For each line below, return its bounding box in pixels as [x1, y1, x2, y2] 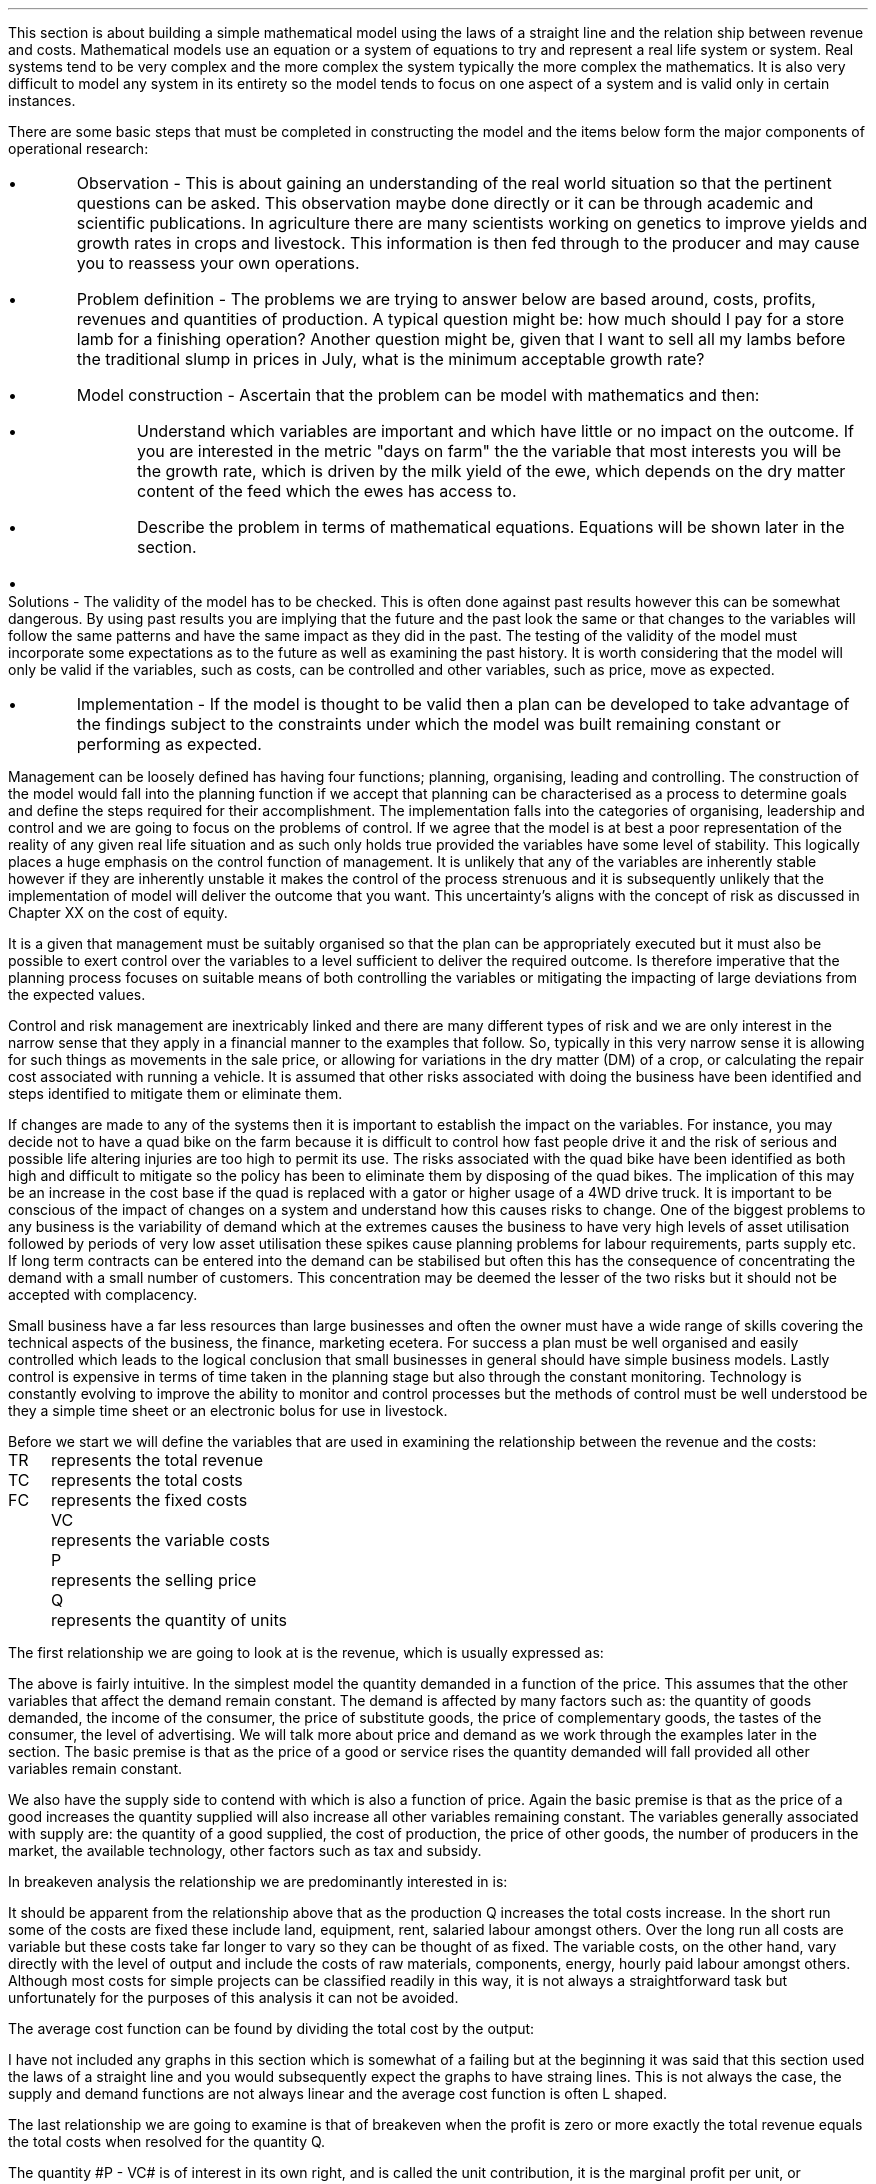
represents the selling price [51, 1570, 257, 1590]
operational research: [8, 140, 149, 157]
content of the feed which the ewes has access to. [136, 481, 517, 501]
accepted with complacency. [8, 1286, 198, 1303]
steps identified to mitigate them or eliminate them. [8, 1085, 343, 1102]
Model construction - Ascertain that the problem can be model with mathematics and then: [76, 385, 760, 405]
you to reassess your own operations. [76, 253, 360, 273]
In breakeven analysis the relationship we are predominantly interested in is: [8, 1873, 508, 1890]
